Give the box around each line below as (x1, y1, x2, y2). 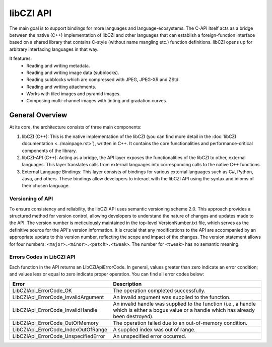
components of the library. (22, 148, 77, 154)
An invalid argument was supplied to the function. (113, 294, 231, 301)
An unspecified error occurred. (113, 332, 186, 339)
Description (113, 280, 142, 287)
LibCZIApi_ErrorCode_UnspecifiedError (12, 332, 105, 339)
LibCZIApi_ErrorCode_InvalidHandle (12, 306, 98, 313)
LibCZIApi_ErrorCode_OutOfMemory (12, 319, 99, 326)
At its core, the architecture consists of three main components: (9, 124, 142, 130)
